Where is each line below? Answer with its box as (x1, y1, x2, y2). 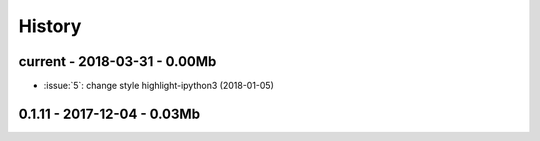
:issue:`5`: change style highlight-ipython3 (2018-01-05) (43, 80, 275, 92)
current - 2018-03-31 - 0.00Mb (18, 53, 217, 70)
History (18, 15, 82, 37)
